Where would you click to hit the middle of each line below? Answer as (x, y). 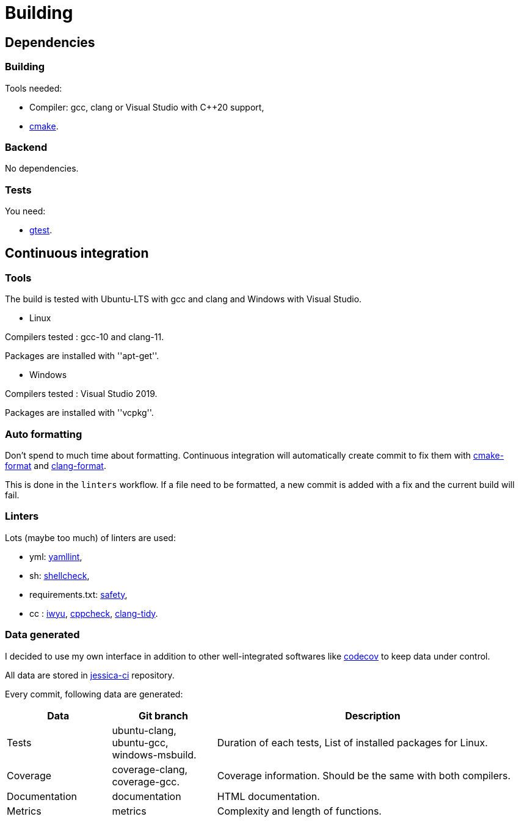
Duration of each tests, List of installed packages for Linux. (352, 742)
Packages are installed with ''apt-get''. (82, 356)
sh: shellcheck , (60, 575)
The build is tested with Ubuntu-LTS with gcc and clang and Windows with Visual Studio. (183, 299)
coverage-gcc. (146, 781)
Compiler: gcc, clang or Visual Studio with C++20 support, (147, 107)
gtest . (41, 230)
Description (373, 715)
